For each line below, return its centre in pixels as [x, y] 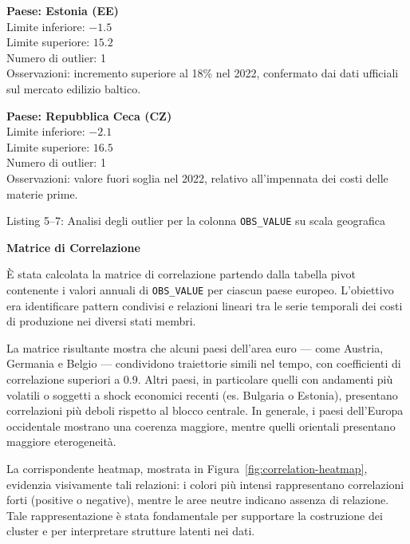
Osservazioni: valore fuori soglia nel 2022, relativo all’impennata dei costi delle [197, 177]
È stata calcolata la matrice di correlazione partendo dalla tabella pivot [181, 274]
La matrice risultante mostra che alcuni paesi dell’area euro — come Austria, [195, 347]
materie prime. [42, 193]
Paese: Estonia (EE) [63, 10]
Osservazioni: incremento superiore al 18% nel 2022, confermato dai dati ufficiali [203, 73]
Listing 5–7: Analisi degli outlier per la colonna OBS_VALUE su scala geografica [196, 221]
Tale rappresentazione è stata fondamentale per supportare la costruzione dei [195, 515]
